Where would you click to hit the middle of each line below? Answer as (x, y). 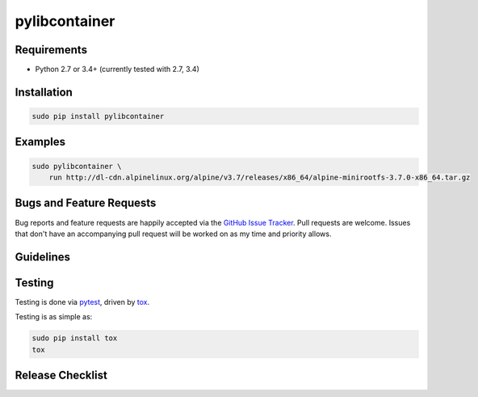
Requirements (51, 50)
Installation (44, 92)
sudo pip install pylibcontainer (98, 116)
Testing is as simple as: (54, 317)
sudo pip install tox (75, 338)
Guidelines (42, 257)
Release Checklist (61, 376)
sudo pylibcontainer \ (77, 166)
